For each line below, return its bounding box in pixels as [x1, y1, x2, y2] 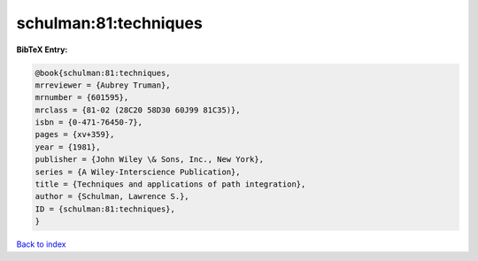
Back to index [16, 239, 66, 249]
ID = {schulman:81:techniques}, [35, 203, 176, 214]
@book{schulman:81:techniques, [35, 67, 172, 78]
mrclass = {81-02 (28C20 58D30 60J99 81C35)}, [35, 104, 241, 115]
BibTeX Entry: [16, 44, 68, 55]
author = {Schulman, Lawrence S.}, [35, 191, 189, 202]
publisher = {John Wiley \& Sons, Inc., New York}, [35, 155, 265, 165]
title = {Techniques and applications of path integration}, [35, 180, 306, 189]
